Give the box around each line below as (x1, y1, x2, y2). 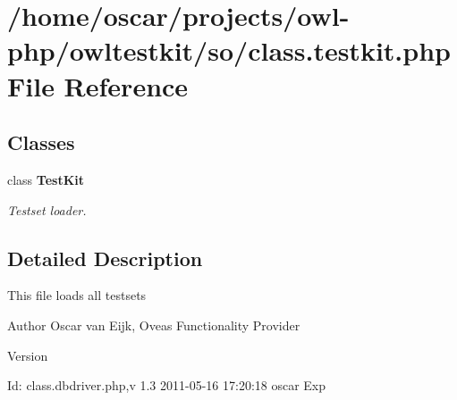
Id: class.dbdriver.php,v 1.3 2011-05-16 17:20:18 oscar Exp (7, 376, 326, 395)
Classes (7, 129, 75, 156)
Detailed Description (7, 244, 203, 271)
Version (7, 346, 48, 364)
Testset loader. (7, 200, 87, 219)
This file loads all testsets (7, 286, 147, 304)
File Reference (7, 67, 189, 104)
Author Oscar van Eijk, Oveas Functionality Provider (7, 315, 300, 334)
